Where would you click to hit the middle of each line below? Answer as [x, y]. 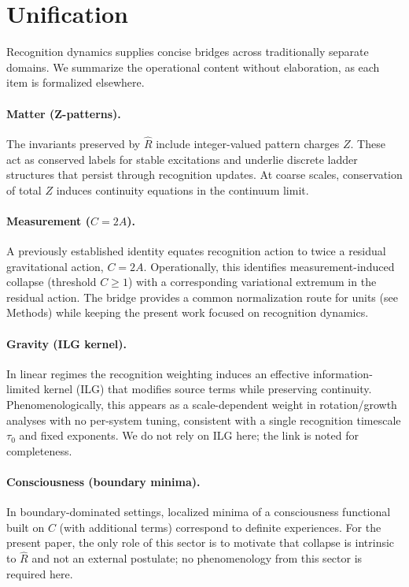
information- [343, 373]
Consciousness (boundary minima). [103, 482]
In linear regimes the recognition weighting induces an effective [158, 373]
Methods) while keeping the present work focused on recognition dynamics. [188, 312]
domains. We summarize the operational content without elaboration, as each [193, 67]
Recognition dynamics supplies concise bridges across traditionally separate [188, 52]
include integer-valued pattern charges [248, 143]
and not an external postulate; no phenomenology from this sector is [197, 558]
